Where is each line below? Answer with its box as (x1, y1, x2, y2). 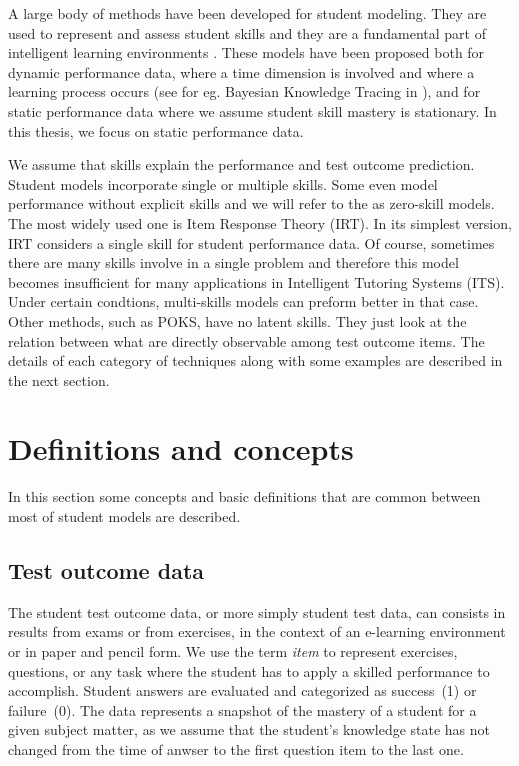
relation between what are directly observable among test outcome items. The (8, 330, 485, 351)
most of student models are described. (8, 506, 241, 526)
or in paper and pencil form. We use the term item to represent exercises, (8, 640, 458, 661)
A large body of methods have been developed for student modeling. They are (8, 3, 487, 23)
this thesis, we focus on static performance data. (8, 120, 304, 141)
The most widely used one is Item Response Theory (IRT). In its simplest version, (8, 212, 512, 233)
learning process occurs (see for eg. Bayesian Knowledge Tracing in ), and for (8, 81, 481, 102)
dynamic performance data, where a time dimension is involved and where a (8, 61, 475, 82)
